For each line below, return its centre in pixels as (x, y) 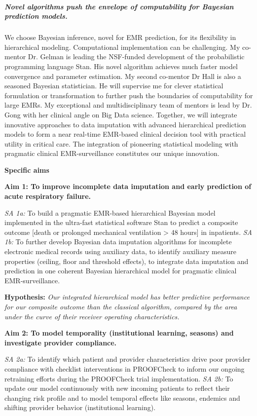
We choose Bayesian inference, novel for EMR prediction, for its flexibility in (120, 37)
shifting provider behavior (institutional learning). (80, 407)
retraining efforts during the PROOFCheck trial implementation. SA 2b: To (119, 378)
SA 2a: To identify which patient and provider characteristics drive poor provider (128, 359)
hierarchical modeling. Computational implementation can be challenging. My (122, 47)
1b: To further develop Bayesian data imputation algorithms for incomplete (118, 242)
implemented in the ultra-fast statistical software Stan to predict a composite (121, 222)
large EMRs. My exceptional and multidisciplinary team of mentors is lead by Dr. (128, 105)
